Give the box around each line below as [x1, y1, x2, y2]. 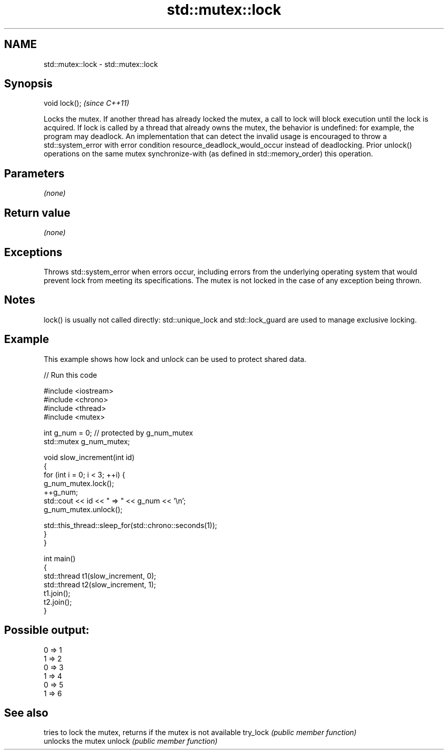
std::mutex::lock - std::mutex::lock [43, 59, 158, 68]
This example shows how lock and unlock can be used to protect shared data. [43, 354, 306, 363]
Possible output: [4, 624, 89, 637]
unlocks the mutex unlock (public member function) [43, 737, 218, 746]
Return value [4, 206, 71, 219]
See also [4, 706, 49, 719]
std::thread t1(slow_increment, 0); [43, 571, 156, 580]
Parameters [4, 167, 64, 180]
